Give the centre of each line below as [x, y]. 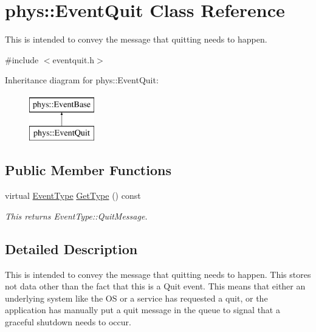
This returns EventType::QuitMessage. [76, 216]
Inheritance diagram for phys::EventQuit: [82, 80]
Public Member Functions [88, 170]
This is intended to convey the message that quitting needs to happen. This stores [158, 274]
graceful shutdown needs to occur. [68, 322]
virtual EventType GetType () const [73, 195]
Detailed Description [71, 248]
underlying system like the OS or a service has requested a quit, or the [136, 298]
